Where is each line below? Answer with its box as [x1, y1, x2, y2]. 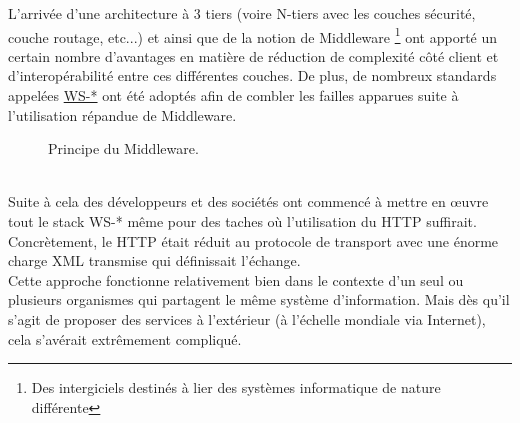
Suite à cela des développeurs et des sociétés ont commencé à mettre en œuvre [8, 191, 489, 212]
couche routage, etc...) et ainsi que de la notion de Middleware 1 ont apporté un [8, 23, 498, 47]
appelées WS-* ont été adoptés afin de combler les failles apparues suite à [8, 85, 459, 106]
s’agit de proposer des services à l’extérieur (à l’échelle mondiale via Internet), [8, 308, 486, 329]
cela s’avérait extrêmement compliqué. [8, 328, 242, 349]
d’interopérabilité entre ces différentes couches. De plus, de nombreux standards [8, 65, 497, 86]
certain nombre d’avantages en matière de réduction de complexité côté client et [8, 45, 499, 66]
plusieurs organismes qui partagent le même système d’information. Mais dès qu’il [8, 289, 510, 310]
